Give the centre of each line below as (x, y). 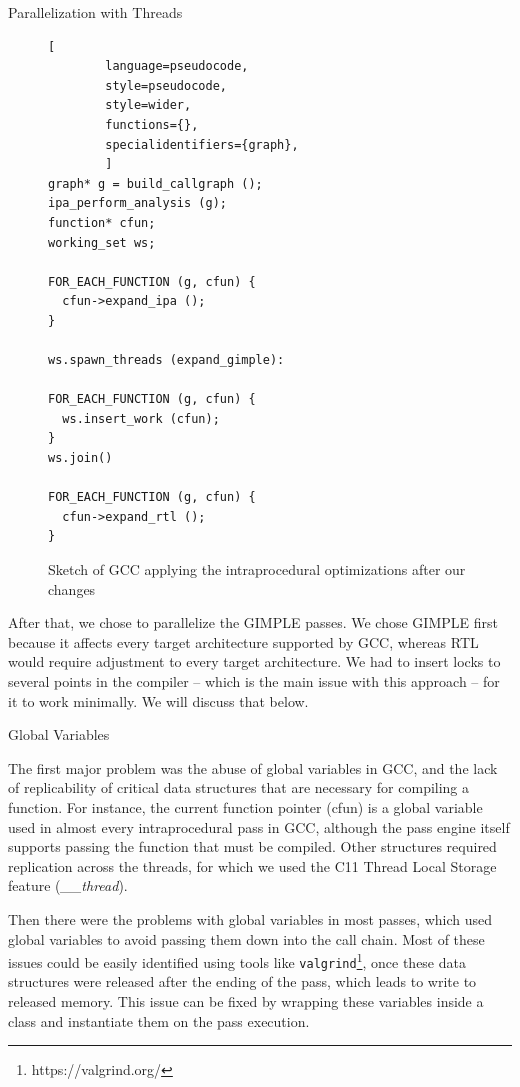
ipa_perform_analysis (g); (137, 203)
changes (72, 588)
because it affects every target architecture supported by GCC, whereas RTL (243, 641)
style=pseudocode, (166, 85)
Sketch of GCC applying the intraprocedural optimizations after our (257, 569)
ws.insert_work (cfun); (141, 418)
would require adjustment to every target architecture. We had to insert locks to (254, 661)
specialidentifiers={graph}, (202, 144)
